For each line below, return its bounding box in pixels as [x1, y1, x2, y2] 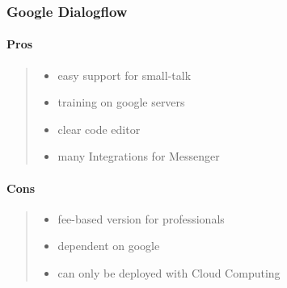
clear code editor [57, 120, 141, 137]
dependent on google [57, 237, 160, 254]
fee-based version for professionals [57, 210, 225, 227]
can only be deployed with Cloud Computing [57, 265, 281, 281]
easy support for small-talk [57, 66, 192, 83]
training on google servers [57, 94, 185, 111]
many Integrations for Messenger [57, 148, 220, 165]
